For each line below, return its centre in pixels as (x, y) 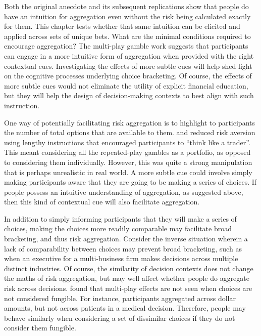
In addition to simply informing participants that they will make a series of (120, 218)
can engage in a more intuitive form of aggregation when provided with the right (129, 55)
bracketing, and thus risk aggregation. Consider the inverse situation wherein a (126, 239)
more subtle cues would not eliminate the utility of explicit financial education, (126, 85)
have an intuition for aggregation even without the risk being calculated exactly (127, 16)
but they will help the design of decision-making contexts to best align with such (129, 95)
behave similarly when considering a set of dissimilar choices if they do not (120, 318)
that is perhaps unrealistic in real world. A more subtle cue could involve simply (128, 172)
